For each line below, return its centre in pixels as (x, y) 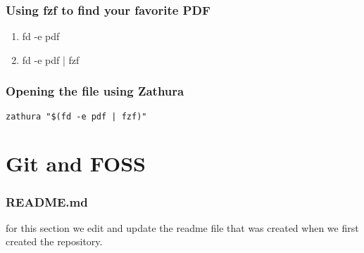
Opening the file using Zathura (95, 91)
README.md (47, 201)
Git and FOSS (76, 163)
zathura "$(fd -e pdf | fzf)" (76, 116)
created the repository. (54, 241)
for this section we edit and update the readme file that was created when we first (182, 227)
